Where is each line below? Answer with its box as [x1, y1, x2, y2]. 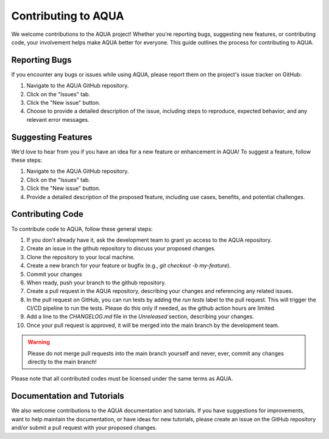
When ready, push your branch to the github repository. [26, 279, 166, 286]
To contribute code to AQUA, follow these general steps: [11, 225, 153, 233]
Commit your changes [26, 270, 82, 278]
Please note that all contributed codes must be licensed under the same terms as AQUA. [11, 375, 233, 382]
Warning [27, 339, 50, 346]
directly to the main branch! [27, 358, 97, 365]
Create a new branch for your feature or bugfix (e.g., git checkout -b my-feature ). [26, 262, 232, 269]
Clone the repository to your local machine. [26, 253, 135, 261]
